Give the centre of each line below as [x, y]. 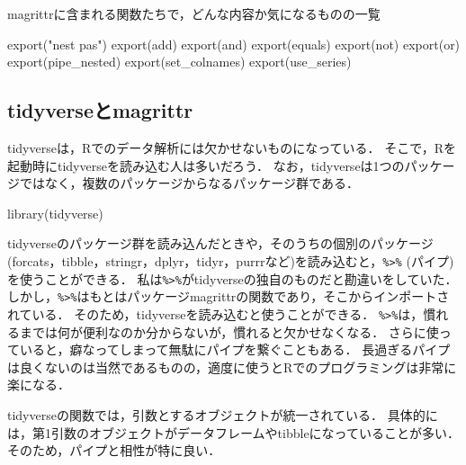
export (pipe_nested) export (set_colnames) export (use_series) [179, 62]
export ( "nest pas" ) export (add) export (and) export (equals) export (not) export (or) [234, 44]
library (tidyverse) [55, 213]
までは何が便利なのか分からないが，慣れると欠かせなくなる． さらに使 [229, 331]
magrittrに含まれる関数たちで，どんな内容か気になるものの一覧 [194, 13]
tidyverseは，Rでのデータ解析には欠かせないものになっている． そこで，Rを [232, 147]
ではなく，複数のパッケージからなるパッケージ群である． [189, 183]
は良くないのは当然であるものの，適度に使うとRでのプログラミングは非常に [232, 367]
